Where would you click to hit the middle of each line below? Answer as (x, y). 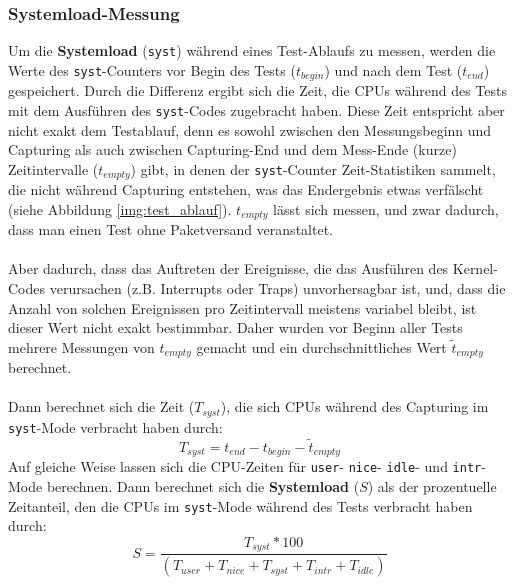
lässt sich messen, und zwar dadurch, (386, 208)
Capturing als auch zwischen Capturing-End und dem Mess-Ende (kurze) (232, 149)
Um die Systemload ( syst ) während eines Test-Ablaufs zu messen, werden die (252, 50)
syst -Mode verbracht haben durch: (115, 426)
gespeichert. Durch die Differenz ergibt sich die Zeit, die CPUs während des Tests (257, 90)
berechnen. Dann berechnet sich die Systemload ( (203, 485)
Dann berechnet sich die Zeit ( (101, 406)
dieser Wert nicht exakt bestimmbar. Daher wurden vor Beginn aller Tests (235, 327)
